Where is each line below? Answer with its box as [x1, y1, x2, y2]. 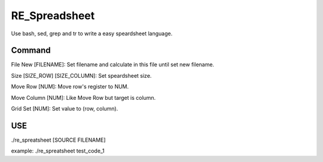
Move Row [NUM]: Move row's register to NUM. [11, 83, 129, 90]
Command [11, 45, 51, 56]
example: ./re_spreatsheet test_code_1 [11, 147, 105, 155]
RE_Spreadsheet [11, 9, 95, 22]
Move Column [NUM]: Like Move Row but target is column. [11, 94, 156, 101]
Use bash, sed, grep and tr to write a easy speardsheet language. [11, 30, 173, 37]
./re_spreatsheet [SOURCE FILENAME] [11, 136, 106, 143]
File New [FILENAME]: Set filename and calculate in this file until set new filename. [11, 61, 215, 68]
